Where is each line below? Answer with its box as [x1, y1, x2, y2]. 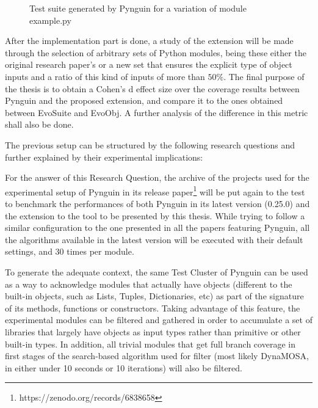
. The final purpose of [223, 70, 305, 82]
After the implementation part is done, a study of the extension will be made [5, 34, 294, 47]
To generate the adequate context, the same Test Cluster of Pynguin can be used [5, 265, 308, 278]
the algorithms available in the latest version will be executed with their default [5, 233, 303, 246]
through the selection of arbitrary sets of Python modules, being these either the [5, 46, 306, 59]
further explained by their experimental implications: [5, 150, 203, 163]
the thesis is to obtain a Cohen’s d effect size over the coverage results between [5, 82, 300, 95]
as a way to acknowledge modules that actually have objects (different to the [5, 277, 292, 290]
